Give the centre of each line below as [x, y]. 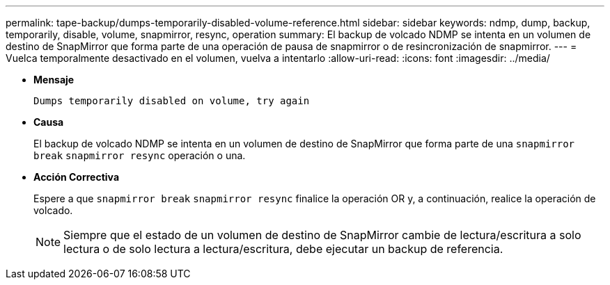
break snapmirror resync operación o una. [140, 155]
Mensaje [54, 80]
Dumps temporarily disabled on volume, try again [172, 101]
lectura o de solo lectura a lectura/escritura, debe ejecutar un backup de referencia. [283, 249]
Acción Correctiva [77, 177]
